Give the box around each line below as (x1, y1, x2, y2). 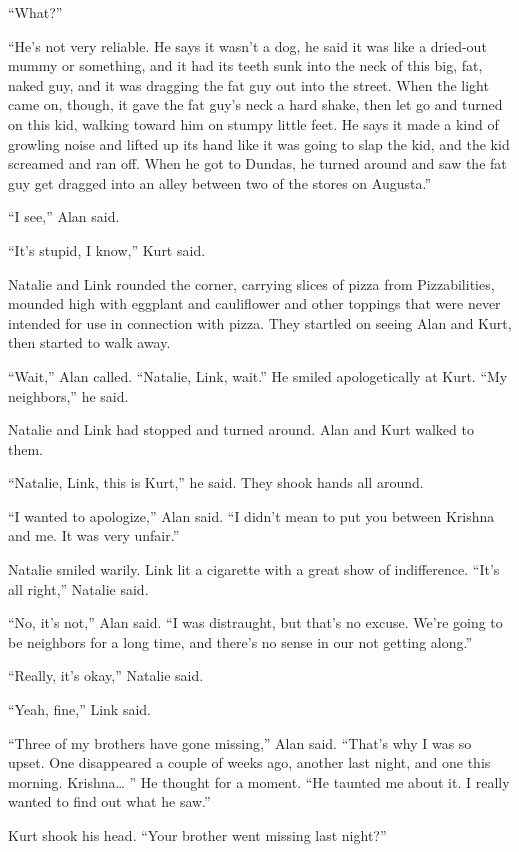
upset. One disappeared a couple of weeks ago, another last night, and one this (8, 752, 491, 773)
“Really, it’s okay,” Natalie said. (8, 665, 204, 686)
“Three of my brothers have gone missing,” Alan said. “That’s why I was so (8, 732, 472, 753)
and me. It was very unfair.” (8, 525, 180, 546)
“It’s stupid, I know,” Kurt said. (8, 239, 206, 260)
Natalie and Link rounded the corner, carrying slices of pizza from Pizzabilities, (8, 273, 495, 294)
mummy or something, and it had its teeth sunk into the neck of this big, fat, (8, 55, 483, 76)
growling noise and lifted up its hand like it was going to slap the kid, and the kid (8, 133, 510, 154)
